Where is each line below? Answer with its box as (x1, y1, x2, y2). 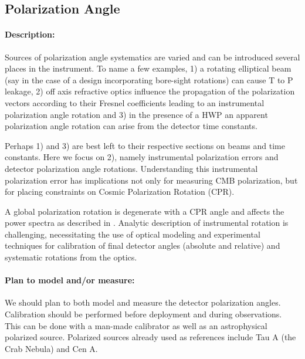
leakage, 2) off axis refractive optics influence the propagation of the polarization (5, 85, 295, 97)
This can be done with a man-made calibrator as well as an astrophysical (5, 319, 267, 331)
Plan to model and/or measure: (5, 274, 135, 286)
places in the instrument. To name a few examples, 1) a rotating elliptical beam (5, 62, 292, 74)
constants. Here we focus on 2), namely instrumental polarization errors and (5, 151, 279, 163)
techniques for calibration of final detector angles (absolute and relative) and (5, 239, 280, 252)
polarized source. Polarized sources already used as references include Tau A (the (5, 331, 296, 343)
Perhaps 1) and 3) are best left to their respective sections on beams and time (5, 139, 285, 151)
